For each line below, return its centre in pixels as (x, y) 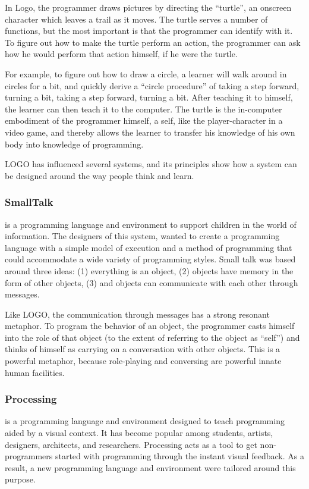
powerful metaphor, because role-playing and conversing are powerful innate (143, 361)
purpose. (20, 479)
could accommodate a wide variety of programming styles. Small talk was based (150, 259)
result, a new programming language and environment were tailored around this (150, 467)
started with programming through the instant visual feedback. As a (179, 456)
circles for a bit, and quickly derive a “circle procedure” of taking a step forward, (152, 85)
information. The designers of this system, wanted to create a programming (142, 236)
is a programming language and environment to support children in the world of (151, 224)
